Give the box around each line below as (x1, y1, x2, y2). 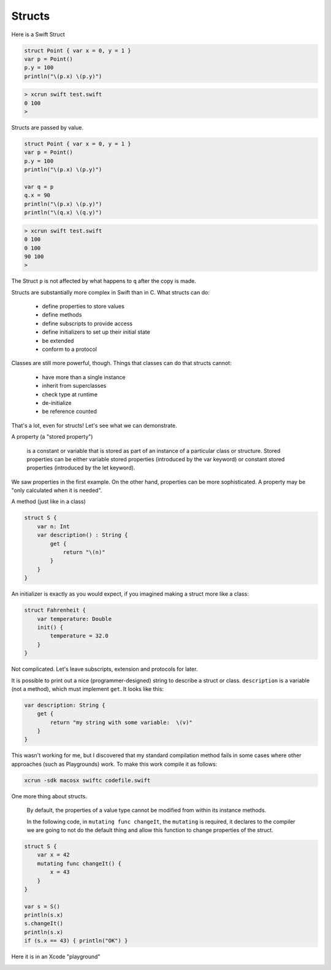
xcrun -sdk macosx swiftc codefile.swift (24, 777, 151, 783)
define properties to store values (42, 302, 125, 310)
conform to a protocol (42, 345, 97, 353)
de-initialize (42, 399, 72, 406)
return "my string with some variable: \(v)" (50, 718, 192, 726)
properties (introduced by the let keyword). (26, 464, 135, 472)
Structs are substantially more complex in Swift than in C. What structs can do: (11, 288, 210, 296)
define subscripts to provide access (42, 320, 133, 327)
